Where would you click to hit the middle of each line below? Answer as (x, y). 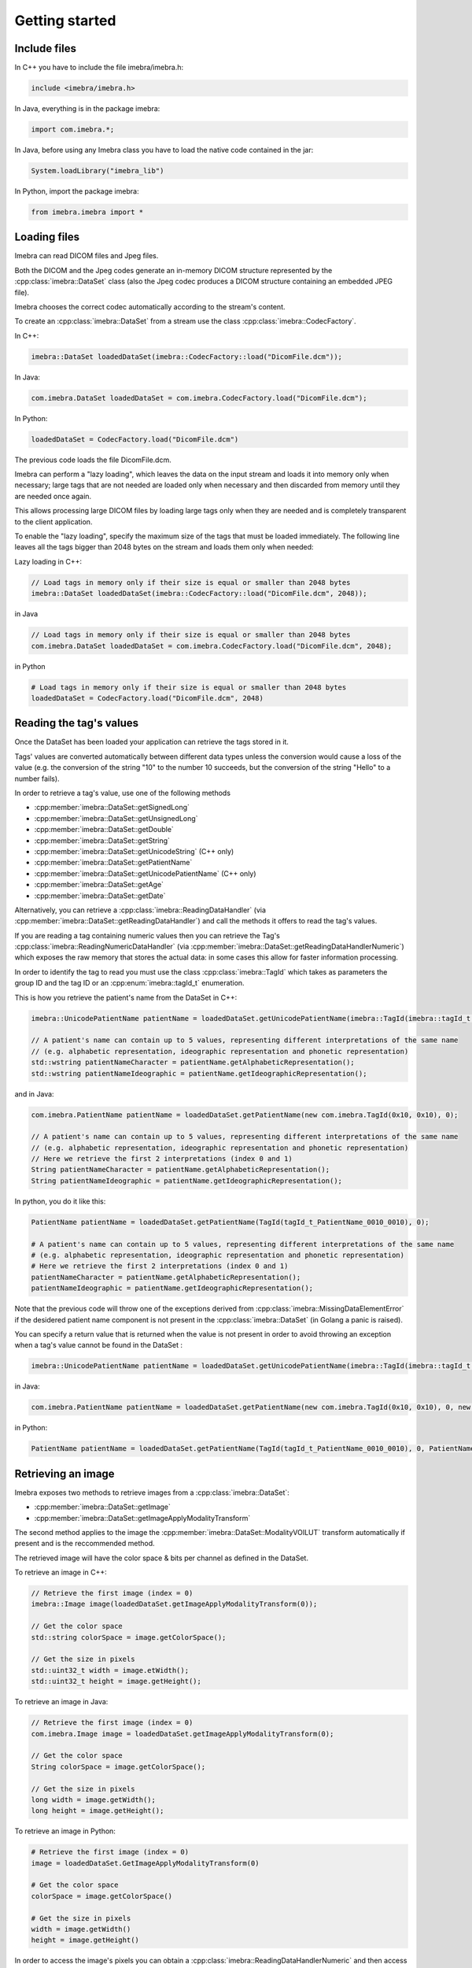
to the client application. (53, 522)
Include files (45, 48)
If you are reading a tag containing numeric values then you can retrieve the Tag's (147, 935)
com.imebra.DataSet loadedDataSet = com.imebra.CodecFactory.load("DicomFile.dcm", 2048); (212, 646)
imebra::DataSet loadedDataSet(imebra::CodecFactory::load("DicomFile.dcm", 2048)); (199, 594)
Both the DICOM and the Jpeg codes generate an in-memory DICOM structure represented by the (173, 270)
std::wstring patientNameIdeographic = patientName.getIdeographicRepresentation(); (199, 1073)
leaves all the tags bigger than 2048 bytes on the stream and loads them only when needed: (164, 547)
